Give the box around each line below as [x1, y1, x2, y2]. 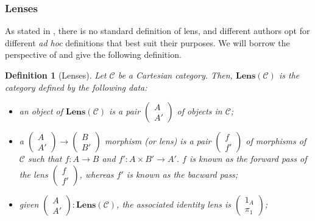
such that [27, 152, 62, 165]
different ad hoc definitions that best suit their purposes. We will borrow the [5, 36, 290, 49]
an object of [19, 105, 63, 118]
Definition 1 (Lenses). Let [5, 69, 107, 81]
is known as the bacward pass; [126, 167, 238, 180]
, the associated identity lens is [116, 197, 231, 210]
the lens [19, 167, 48, 180]
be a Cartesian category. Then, [118, 69, 233, 81]
